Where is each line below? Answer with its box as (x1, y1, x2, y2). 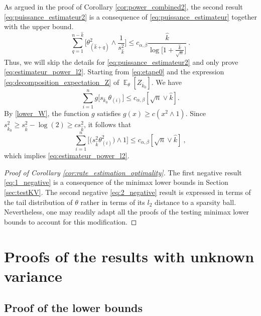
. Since (185, 108, 206, 118)
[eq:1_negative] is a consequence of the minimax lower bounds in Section (4, 177, 228, 187)
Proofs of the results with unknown (4, 246, 254, 266)
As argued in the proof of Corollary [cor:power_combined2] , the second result (4, 2, 243, 12)
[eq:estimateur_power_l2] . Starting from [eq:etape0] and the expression (4, 66, 224, 77)
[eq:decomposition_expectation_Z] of (4, 76, 119, 87)
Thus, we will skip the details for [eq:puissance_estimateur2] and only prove (4, 56, 238, 67)
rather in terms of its (80, 196, 145, 207)
